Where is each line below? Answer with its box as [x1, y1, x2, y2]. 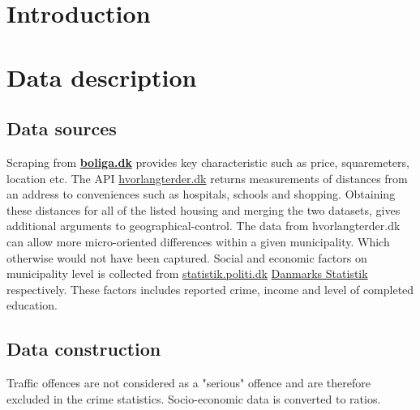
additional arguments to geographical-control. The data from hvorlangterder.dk [6, 217, 401, 234]
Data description [6, 60, 197, 93]
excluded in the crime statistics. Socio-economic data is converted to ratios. [6, 390, 381, 407]
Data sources [6, 116, 117, 141]
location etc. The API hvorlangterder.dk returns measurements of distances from [6, 169, 408, 186]
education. [6, 297, 58, 314]
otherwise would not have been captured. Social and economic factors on [6, 249, 367, 266]
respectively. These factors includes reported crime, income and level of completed [6, 280, 414, 297]
